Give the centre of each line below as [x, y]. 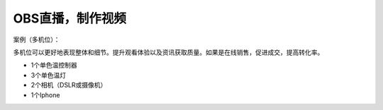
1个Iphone [45, 94]
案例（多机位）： [37, 39]
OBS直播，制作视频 [70, 18]
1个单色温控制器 [54, 65]
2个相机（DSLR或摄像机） [69, 85]
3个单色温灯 [49, 75]
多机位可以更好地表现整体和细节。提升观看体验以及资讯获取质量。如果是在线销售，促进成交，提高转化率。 [168, 52]
